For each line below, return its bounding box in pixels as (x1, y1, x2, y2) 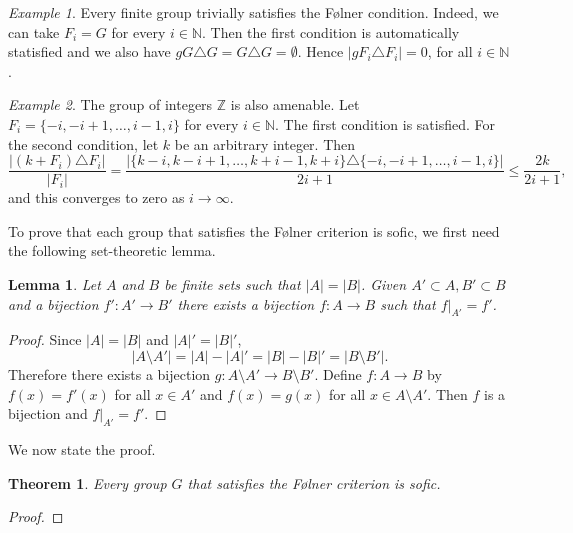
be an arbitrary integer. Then (174, 133, 356, 154)
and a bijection (8, 293, 99, 314)
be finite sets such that (164, 274, 301, 294)
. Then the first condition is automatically (201, 21, 460, 42)
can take (8, 21, 60, 42)
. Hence (297, 41, 344, 62)
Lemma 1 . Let (8, 274, 101, 294)
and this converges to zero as (8, 187, 185, 208)
